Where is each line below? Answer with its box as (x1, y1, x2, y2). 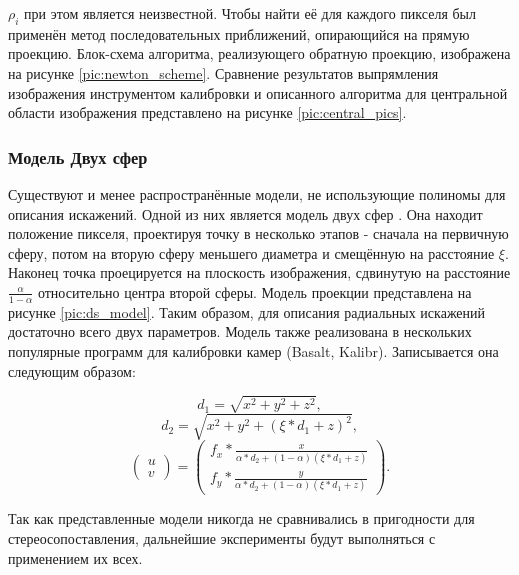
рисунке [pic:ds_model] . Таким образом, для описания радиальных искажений (8, 301, 486, 322)
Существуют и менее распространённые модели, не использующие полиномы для (8, 183, 506, 204)
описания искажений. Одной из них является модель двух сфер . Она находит (8, 203, 483, 224)
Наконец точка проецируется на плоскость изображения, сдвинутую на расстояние (8, 262, 511, 283)
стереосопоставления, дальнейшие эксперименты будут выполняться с (8, 528, 436, 548)
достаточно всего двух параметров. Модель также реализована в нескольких (8, 321, 472, 342)
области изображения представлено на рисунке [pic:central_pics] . (8, 102, 407, 123)
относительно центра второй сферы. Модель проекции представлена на (37, 281, 472, 302)
